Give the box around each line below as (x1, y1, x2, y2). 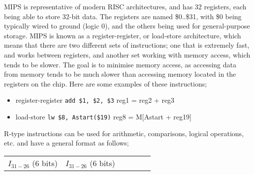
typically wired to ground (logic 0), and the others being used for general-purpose (4, 21, 250, 31)
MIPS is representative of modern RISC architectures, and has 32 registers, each (4, 1, 247, 11)
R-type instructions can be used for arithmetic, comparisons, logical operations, (4, 128, 244, 138)
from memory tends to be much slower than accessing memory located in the (4, 69, 236, 79)
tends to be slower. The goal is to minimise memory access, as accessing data (4, 59, 236, 69)
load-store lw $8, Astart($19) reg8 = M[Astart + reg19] (15, 112, 191, 121)
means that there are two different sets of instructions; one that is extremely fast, (4, 40, 250, 50)
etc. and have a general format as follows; (4, 138, 129, 148)
